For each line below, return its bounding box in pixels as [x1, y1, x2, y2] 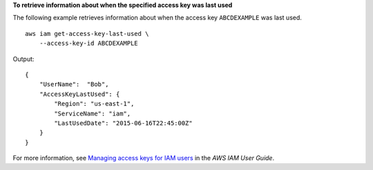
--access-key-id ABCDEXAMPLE [39, 39, 138, 48]
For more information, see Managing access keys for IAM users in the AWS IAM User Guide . [12, 154, 275, 162]
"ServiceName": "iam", [54, 109, 131, 117]
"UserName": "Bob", [39, 80, 109, 88]
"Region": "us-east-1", [54, 100, 135, 108]
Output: [12, 55, 35, 63]
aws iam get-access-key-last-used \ [25, 30, 149, 37]
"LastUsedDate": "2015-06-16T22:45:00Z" [54, 119, 193, 127]
